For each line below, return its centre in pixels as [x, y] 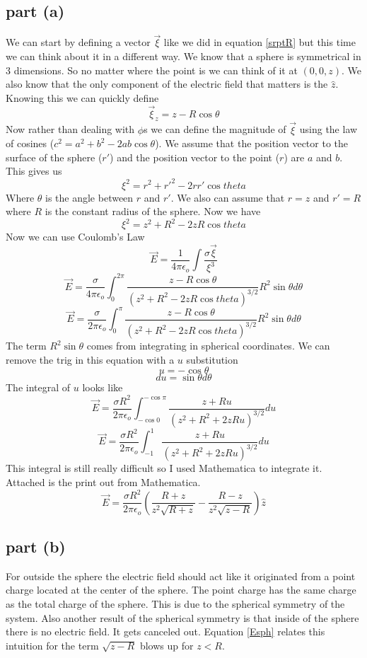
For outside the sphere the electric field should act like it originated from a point [181, 576]
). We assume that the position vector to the [251, 143]
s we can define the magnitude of [215, 129]
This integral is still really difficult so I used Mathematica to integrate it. [164, 468]
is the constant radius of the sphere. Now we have [153, 211]
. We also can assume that [228, 197]
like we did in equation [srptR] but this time [260, 42]
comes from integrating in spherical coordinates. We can [208, 346]
